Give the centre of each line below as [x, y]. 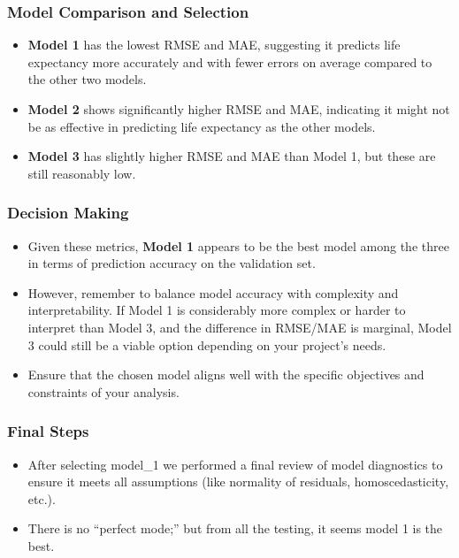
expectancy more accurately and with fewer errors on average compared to [230, 61]
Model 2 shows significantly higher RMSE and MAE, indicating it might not [239, 109]
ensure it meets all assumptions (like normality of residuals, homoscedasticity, [238, 482]
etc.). [42, 498]
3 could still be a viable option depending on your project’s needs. [207, 344]
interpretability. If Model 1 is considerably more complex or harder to [217, 310]
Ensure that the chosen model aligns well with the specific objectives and [226, 375]
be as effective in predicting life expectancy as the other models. [202, 126]
